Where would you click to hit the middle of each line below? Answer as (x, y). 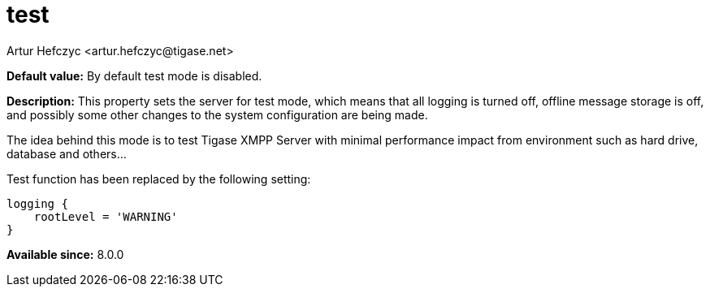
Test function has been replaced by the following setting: (159, 179)
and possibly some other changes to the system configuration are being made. (217, 114)
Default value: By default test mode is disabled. (134, 75)
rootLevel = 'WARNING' (106, 216)
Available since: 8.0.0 (65, 254)
